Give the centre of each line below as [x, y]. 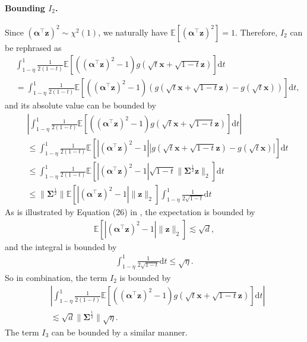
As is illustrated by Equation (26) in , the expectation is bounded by [130, 212]
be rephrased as [33, 47]
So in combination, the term [56, 277]
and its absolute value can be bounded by [80, 105]
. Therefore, [256, 32]
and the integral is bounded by [61, 246]
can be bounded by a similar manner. [119, 332]
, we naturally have [133, 32]
